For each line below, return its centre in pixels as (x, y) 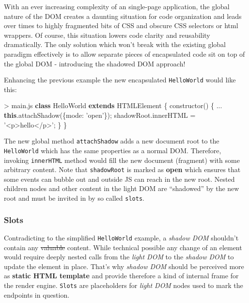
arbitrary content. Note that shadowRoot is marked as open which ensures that (122, 169)
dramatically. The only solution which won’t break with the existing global (115, 44)
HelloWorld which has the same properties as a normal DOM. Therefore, (113, 150)
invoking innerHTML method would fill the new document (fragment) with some (122, 160)
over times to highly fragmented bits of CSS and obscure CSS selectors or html (121, 25)
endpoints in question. (37, 295)
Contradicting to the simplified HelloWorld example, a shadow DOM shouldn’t (121, 237)
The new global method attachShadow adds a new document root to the (112, 141)
